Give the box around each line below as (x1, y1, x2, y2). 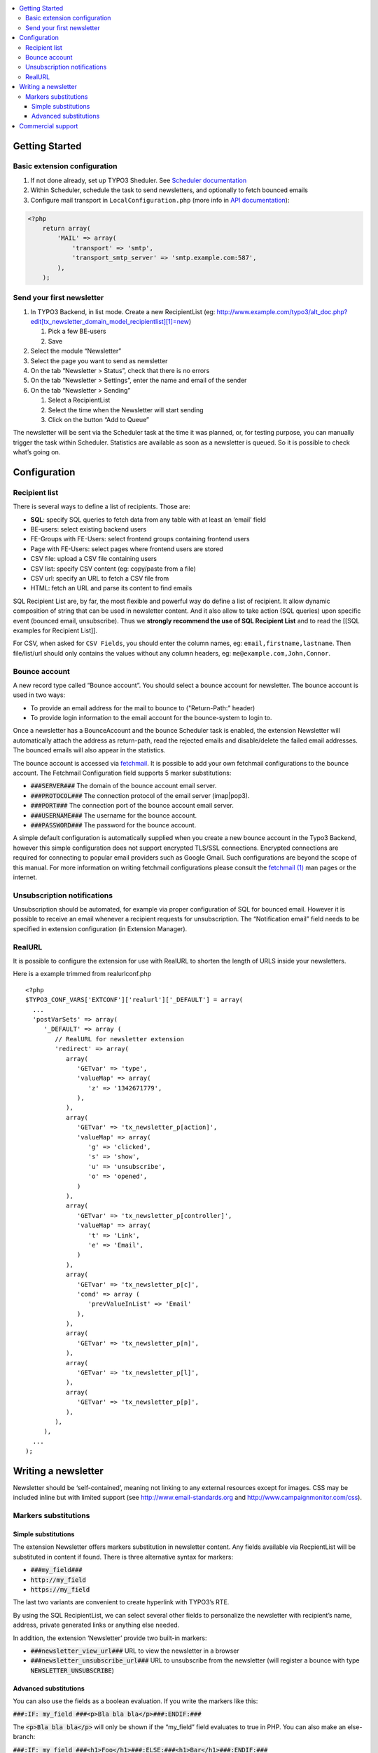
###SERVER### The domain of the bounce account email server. (30, 782, 217, 790)
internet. (13, 873, 38, 881)
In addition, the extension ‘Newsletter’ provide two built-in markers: (13, 1634, 207, 1642)
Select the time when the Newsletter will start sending (48, 405, 204, 414)
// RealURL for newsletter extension (55, 1035, 185, 1043)
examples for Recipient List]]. (13, 626, 98, 635)
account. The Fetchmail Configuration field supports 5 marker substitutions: (13, 769, 232, 778)
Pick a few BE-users (48, 327, 106, 336)
